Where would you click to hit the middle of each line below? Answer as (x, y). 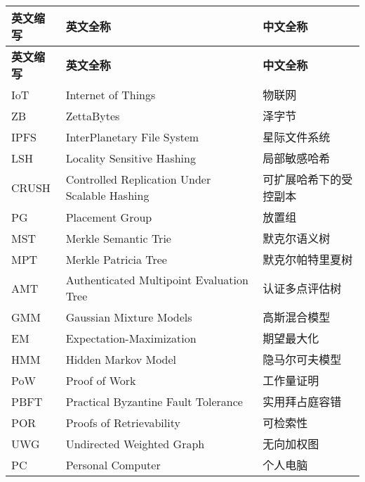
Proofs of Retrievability (123, 422)
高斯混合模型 (297, 317)
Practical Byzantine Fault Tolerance (154, 401)
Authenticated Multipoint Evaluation (157, 280)
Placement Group (109, 217)
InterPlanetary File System (132, 137)
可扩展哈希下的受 (308, 179)
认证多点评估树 (302, 288)
